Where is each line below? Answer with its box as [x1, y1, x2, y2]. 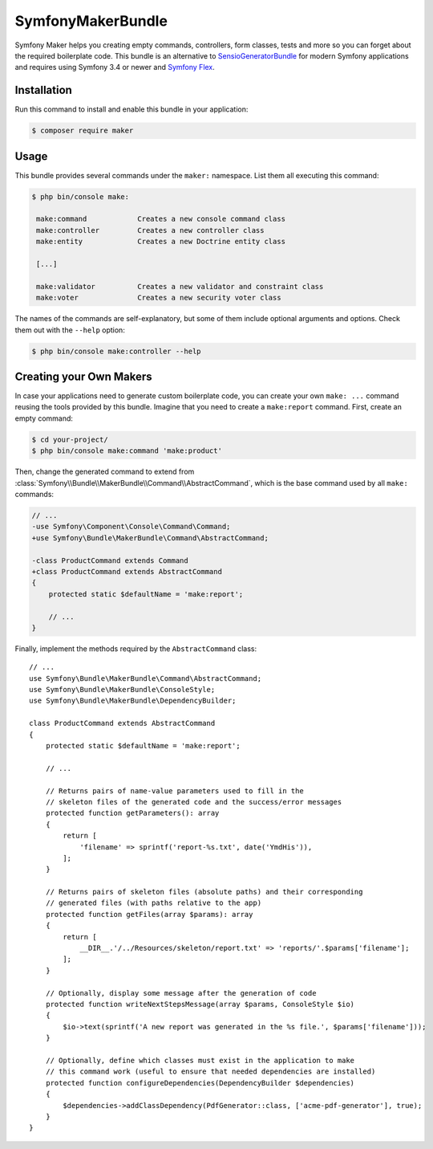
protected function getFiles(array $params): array [45, 910, 253, 919]
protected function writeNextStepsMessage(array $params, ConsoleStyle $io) [45, 1000, 355, 1008]
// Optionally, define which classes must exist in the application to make [45, 1056, 355, 1065]
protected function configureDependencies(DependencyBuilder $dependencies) [45, 1078, 355, 1087]
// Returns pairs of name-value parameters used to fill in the [45, 786, 304, 795]
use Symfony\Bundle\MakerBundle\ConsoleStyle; [29, 685, 216, 695]
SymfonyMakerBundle [14, 12, 168, 30]
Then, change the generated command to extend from [14, 467, 195, 477]
